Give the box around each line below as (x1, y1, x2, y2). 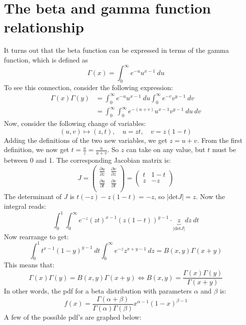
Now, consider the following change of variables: (4, 118, 146, 128)
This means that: (4, 260, 55, 270)
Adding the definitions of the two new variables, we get (4, 135, 168, 145)
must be (212, 144, 236, 155)
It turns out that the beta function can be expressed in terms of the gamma (4, 45, 229, 55)
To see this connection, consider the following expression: (4, 82, 173, 92)
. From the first (197, 135, 243, 145)
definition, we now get (4, 144, 69, 155)
